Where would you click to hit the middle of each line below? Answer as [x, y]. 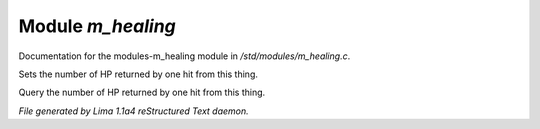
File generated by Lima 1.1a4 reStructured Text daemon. [133, 111]
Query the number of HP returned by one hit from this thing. [142, 92]
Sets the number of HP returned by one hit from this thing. [138, 74]
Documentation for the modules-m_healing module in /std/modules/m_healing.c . [184, 56]
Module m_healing [97, 26]
